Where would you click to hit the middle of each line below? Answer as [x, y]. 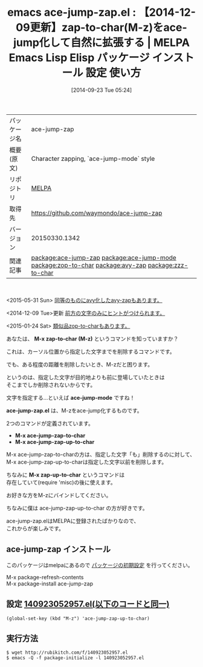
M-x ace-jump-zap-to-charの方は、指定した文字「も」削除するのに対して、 [101, 454]
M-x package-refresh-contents [45, 577]
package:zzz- [168, 265]
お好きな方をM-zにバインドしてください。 [59, 495]
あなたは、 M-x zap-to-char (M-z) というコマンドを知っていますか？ [92, 339]
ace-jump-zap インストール [58, 549]
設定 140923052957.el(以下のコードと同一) [88, 604]
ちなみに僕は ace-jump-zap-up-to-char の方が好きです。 [77, 508]
